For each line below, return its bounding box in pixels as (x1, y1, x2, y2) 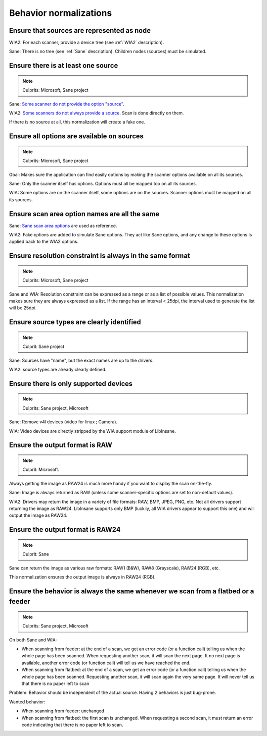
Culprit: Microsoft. (22, 466, 59, 473)
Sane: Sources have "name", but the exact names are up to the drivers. (9, 357, 154, 363)
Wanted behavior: (9, 699, 45, 705)
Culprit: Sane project (22, 343, 65, 349)
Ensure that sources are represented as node (9, 26, 151, 35)
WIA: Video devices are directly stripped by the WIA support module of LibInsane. (9, 428, 176, 434)
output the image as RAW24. (9, 512, 68, 518)
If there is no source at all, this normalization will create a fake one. (9, 119, 145, 125)
